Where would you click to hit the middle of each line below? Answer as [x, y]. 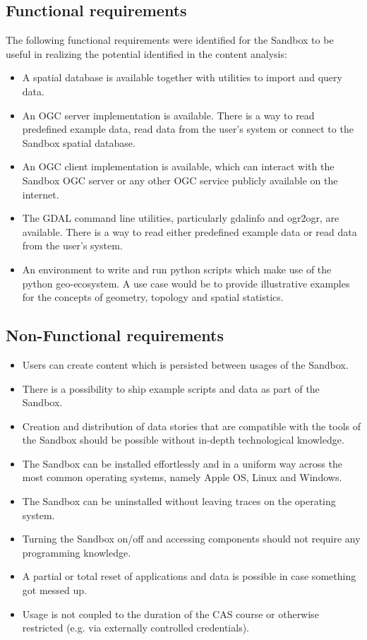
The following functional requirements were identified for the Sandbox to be [170, 40]
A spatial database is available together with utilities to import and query [182, 77]
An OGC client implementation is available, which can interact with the [178, 166]
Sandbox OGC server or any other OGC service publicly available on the [180, 180]
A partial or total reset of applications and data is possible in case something [189, 576]
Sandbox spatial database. [79, 142]
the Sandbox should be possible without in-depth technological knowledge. [183, 440]
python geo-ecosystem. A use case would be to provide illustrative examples [186, 283]
